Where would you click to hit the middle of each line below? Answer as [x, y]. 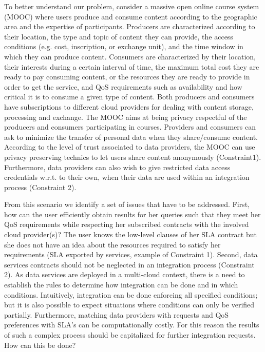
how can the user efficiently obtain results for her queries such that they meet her [132, 214]
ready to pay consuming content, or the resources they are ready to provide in [127, 77]
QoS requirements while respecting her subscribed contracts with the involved [127, 224]
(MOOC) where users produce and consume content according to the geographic [131, 16]
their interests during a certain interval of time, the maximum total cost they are [132, 66]
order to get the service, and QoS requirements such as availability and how [123, 86]
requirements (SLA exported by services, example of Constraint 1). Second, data [131, 254]
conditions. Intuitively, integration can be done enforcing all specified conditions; [131, 294]
